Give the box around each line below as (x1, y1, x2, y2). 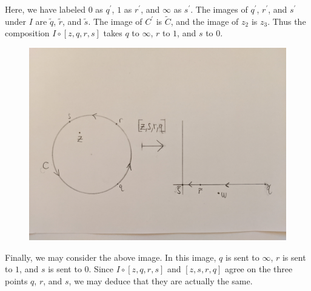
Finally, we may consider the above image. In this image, (5, 250, 216, 263)
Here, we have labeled (5, 3, 86, 15)
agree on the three (224, 263, 293, 275)
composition (5, 27, 50, 39)
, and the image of (170, 15, 239, 27)
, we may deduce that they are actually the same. (69, 274, 253, 287)
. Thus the (267, 15, 306, 27)
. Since (89, 263, 114, 275)
